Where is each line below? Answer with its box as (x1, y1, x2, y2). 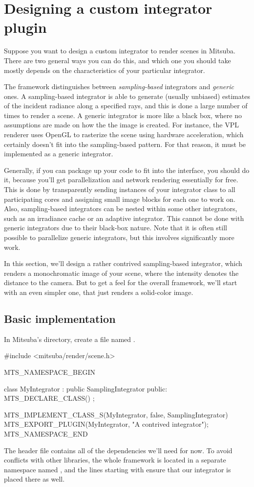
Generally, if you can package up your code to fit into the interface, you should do (4, 165, 250, 175)
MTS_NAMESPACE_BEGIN (4, 366, 95, 377)
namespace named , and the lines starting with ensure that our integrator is (4, 464, 231, 474)
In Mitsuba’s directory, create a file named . (4, 334, 135, 344)
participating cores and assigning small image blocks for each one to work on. (4, 194, 235, 204)
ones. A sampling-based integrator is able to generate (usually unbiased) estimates (4, 91, 250, 101)
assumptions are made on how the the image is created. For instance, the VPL (4, 120, 239, 130)
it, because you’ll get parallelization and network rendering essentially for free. (4, 174, 238, 185)
